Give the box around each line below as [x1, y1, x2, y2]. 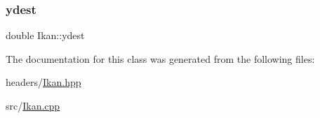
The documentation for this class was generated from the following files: [6, 51, 315, 66]
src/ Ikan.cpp [6, 98, 60, 112]
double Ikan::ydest [6, 28, 85, 43]
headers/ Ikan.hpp [6, 75, 81, 89]
